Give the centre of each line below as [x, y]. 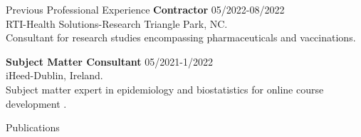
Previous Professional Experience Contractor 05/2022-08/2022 [145, 9]
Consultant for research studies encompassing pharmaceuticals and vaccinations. [181, 37]
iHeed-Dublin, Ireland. [54, 75]
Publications [33, 127]
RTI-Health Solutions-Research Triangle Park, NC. [117, 23]
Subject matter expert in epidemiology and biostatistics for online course [165, 89]
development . [36, 103]
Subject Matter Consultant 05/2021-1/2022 [109, 61]
